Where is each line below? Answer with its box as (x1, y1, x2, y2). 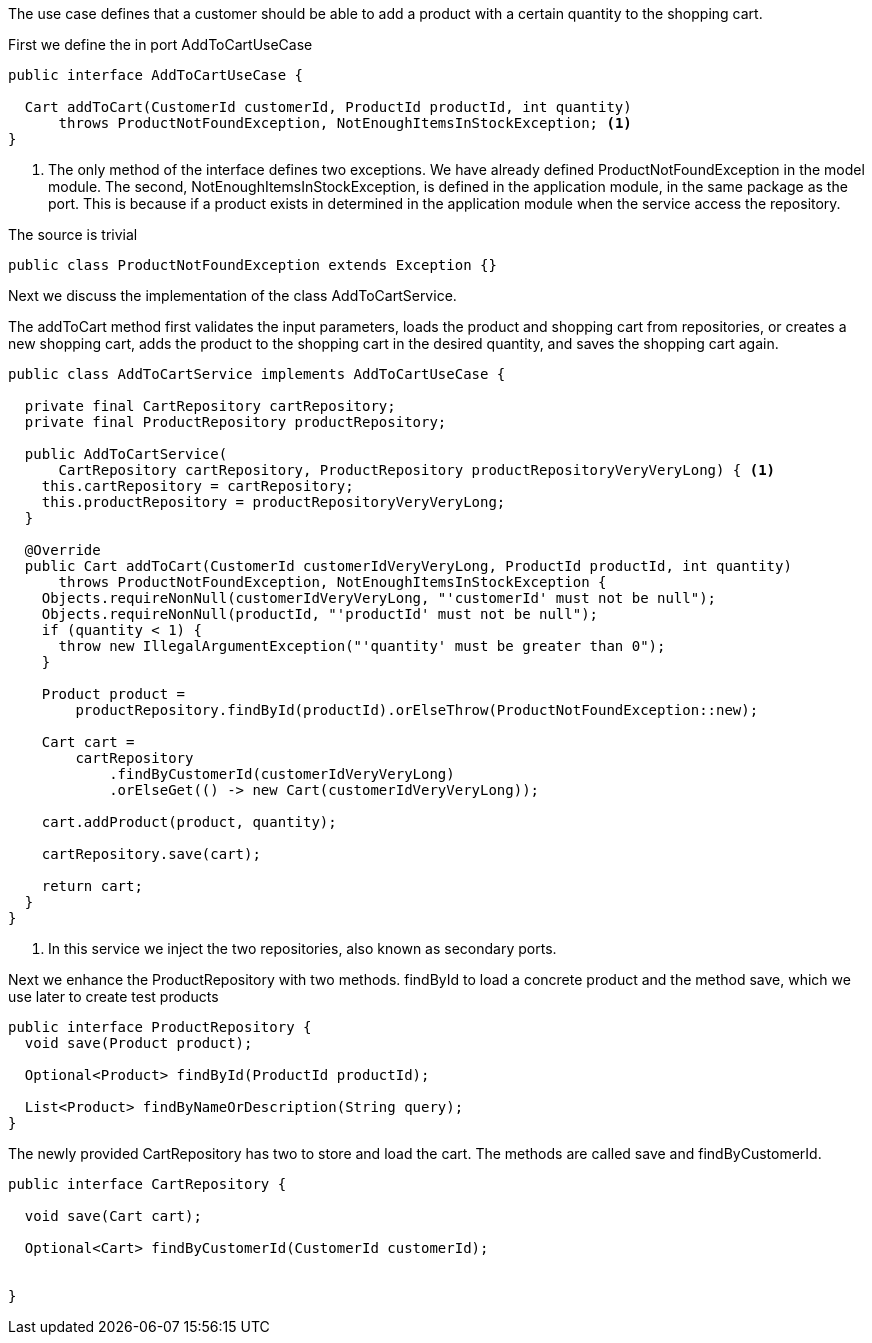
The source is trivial (8, 226, 138, 243)
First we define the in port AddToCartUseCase (8, 36, 313, 53)
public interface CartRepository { (8, 1176, 287, 1192)
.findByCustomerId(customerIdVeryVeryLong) (109, 766, 455, 782)
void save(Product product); (24, 1035, 253, 1051)
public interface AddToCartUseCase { (8, 67, 304, 83)
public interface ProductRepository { (8, 1019, 312, 1035)
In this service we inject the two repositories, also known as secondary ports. (48, 940, 557, 957)
